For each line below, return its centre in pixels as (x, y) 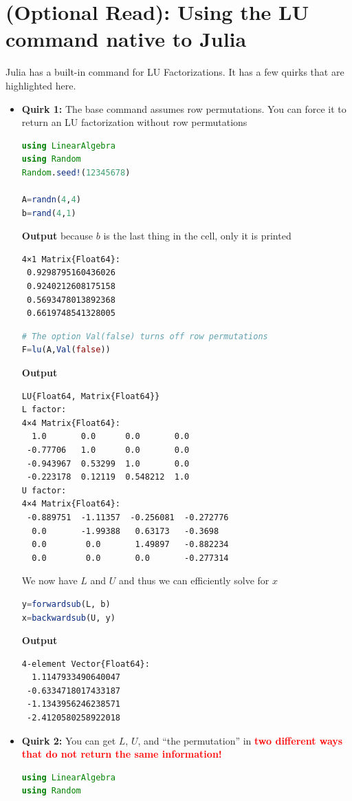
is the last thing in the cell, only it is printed (197, 236)
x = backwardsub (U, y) (68, 618)
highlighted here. (41, 85)
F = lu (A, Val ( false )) (66, 350)
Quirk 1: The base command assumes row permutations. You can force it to (184, 108)
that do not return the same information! (122, 754)
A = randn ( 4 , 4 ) (51, 200)
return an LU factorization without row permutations (134, 122)
